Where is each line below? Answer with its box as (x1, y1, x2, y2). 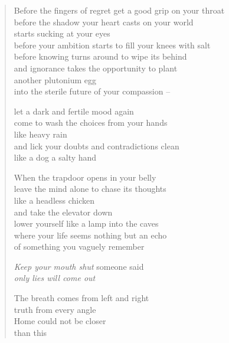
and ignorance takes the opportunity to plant (14, 61, 178, 74)
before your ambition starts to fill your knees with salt (14, 38, 211, 51)
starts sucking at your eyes (14, 27, 110, 40)
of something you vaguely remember (14, 240, 145, 253)
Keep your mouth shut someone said (14, 260, 144, 272)
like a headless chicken (14, 194, 95, 206)
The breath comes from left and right (14, 292, 149, 304)
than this (14, 326, 47, 338)
